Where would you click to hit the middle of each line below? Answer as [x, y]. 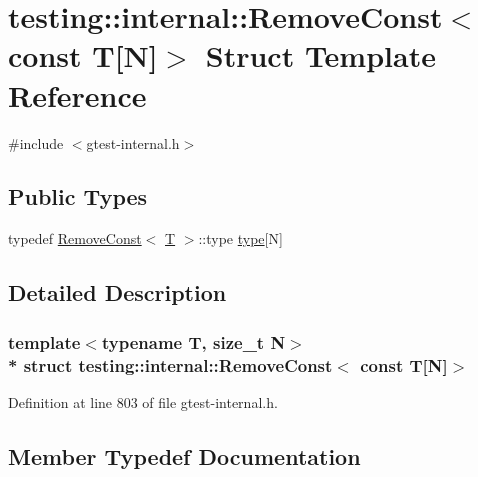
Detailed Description [117, 292]
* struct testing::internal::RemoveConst [170, 364]
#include [36, 142]
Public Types [78, 196]
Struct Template [320, 55]
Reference [77, 94]
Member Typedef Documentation [184, 455]
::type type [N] [240, 238]
